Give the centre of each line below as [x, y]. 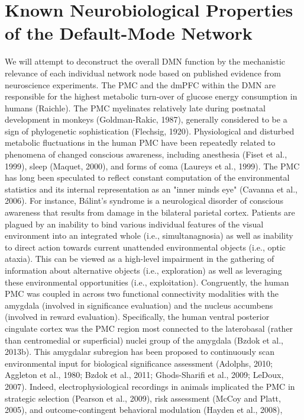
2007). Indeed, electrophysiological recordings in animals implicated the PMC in [150, 386]
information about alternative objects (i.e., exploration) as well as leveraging [143, 270]
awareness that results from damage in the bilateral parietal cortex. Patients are [150, 212]
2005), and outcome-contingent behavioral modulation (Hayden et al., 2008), [144, 410]
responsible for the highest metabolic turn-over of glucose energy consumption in [151, 96]
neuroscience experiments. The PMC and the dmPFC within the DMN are [140, 84]
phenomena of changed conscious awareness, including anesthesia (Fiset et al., [146, 154]
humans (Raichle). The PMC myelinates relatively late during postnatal [135, 108]
